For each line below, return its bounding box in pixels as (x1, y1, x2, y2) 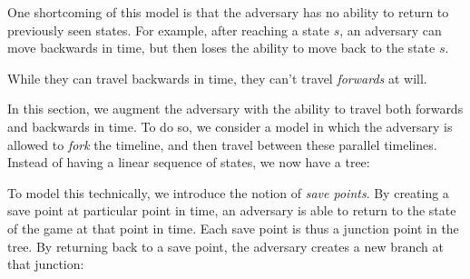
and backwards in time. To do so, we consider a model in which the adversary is (7, 116, 453, 135)
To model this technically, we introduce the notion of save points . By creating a (7, 183, 449, 202)
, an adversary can (339, 20, 442, 39)
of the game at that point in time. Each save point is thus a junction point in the (7, 218, 459, 237)
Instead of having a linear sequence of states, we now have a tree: (7, 153, 370, 172)
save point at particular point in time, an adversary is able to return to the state (7, 201, 456, 220)
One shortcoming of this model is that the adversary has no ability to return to (7, 3, 449, 21)
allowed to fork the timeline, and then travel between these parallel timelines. (7, 135, 437, 154)
